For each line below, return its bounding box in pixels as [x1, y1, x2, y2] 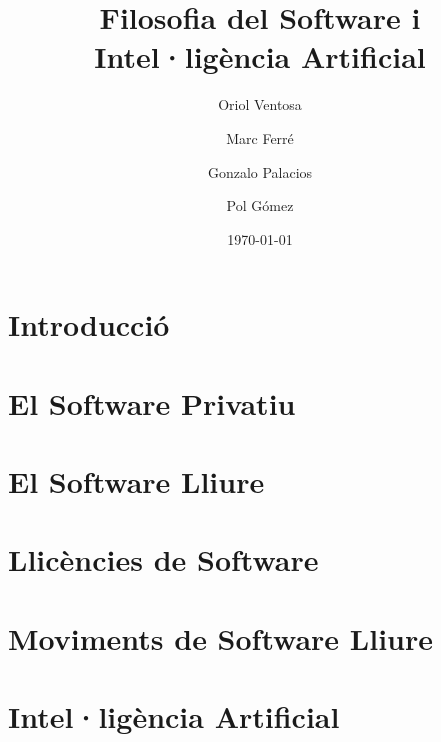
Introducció [8, 304, 170, 345]
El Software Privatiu [8, 382, 296, 423]
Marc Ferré [226, 127, 294, 148]
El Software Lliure [8, 461, 265, 502]
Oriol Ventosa [218, 94, 302, 115]
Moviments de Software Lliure [8, 617, 433, 658]
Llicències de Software [8, 539, 319, 580]
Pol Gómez [226, 195, 294, 216]
